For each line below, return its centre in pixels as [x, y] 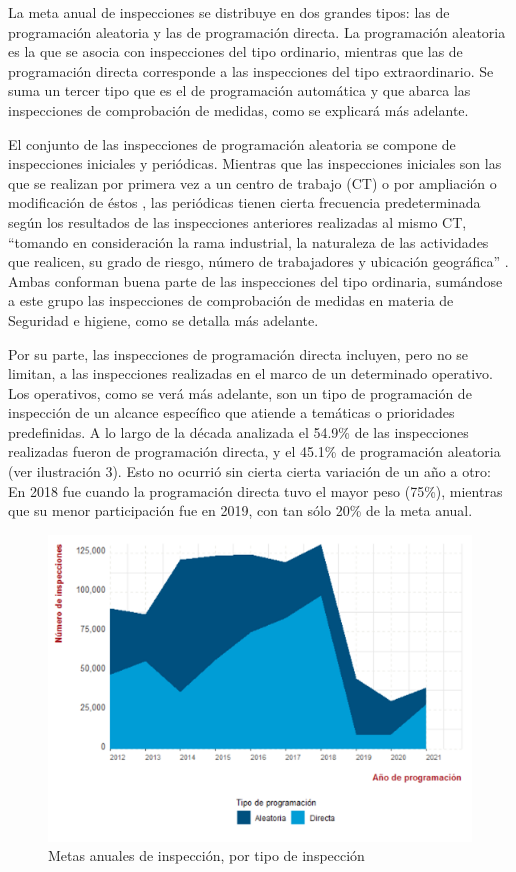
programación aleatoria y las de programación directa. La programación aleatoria [257, 31]
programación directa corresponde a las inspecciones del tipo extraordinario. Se [251, 70]
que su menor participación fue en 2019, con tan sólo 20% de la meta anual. [240, 510]
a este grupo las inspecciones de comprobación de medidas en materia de [231, 300]
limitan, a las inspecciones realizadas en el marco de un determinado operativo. [250, 373]
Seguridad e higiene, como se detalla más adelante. [163, 319]
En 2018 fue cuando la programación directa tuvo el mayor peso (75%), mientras [255, 490]
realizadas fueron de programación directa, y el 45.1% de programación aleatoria [254, 451]
